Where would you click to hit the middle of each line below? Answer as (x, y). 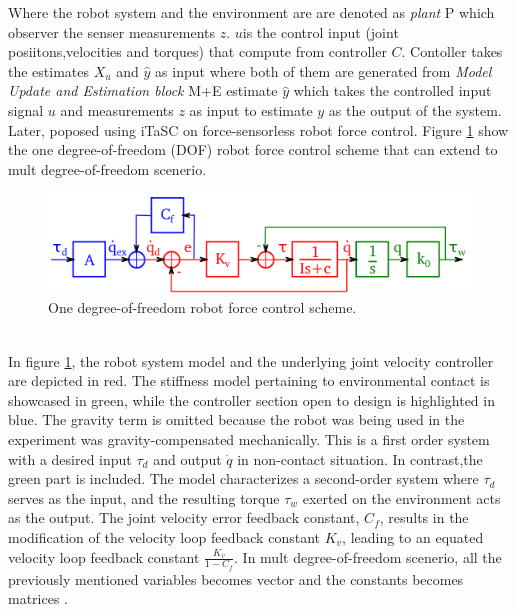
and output (187, 458)
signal (26, 109)
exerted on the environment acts (401, 497)
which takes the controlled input (392, 90)
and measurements (117, 109)
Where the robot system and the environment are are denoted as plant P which (251, 12)
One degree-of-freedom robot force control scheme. (202, 307)
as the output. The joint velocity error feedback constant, (184, 517)
